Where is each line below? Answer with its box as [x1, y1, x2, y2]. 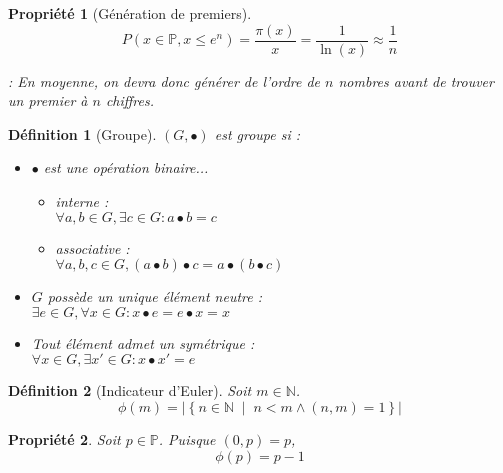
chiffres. [105, 90, 155, 111]
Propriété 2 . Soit [8, 429, 121, 449]
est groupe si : [214, 123, 301, 144]
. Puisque [158, 429, 216, 449]
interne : [55, 191, 109, 212]
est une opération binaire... [43, 157, 209, 178]
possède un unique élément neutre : [47, 286, 262, 307]
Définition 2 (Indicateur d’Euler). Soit [8, 380, 252, 401]
